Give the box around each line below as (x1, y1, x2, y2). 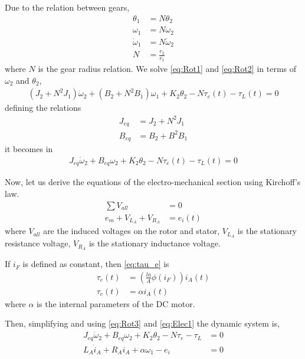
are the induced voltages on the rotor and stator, (43, 225, 220, 237)
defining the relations (5, 101, 81, 114)
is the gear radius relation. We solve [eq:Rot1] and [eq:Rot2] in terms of (38, 62, 297, 75)
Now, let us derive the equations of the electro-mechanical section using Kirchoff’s (5, 176, 301, 188)
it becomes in (5, 143, 53, 155)
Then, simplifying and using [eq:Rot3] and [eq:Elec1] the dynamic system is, (5, 317, 280, 330)
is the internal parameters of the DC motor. (37, 297, 195, 309)
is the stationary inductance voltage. (88, 237, 221, 249)
